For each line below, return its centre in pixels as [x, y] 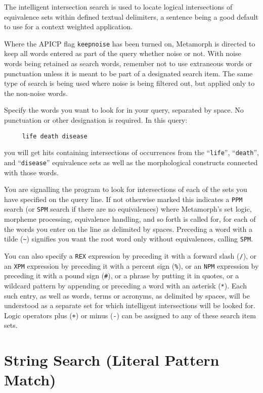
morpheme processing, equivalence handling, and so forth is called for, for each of [130, 219]
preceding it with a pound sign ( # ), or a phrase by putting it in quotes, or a [122, 276]
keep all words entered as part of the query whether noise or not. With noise [123, 53]
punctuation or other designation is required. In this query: [96, 120]
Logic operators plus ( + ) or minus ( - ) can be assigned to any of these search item [130, 315]
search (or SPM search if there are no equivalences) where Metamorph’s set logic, [128, 209]
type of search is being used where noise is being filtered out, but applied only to [129, 83]
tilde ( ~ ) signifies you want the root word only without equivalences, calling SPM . [129, 239]
